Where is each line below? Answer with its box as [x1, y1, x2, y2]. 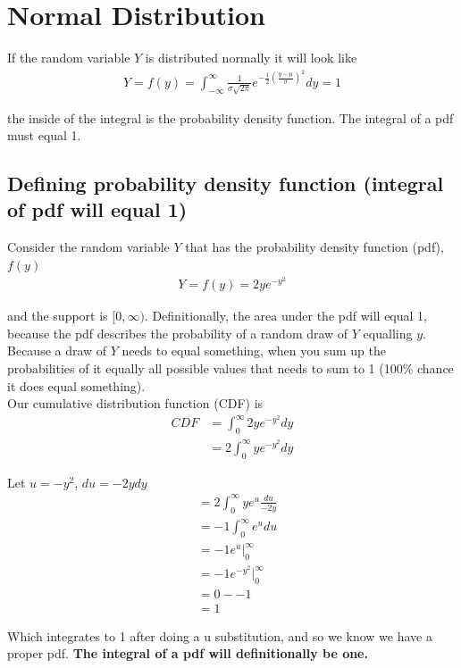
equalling [363, 323, 413, 342]
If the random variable [7, 48, 130, 67]
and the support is [7, 306, 108, 325]
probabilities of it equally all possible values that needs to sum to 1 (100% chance [7, 358, 454, 377]
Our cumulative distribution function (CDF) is [7, 394, 264, 413]
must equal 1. [7, 126, 81, 145]
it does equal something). [7, 376, 146, 395]
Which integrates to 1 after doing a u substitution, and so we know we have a [7, 626, 432, 645]
